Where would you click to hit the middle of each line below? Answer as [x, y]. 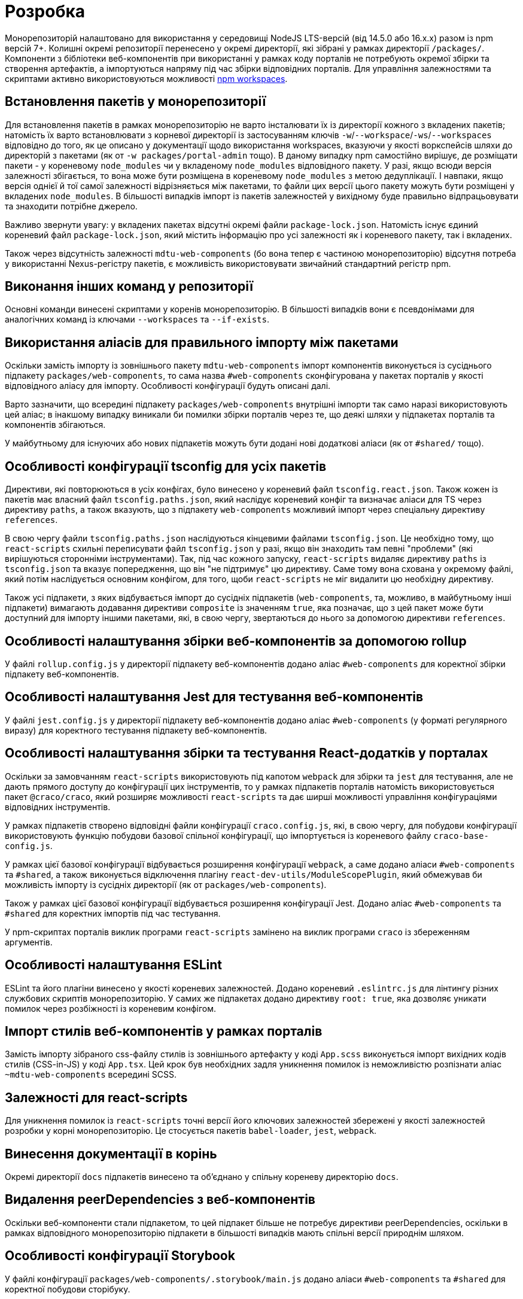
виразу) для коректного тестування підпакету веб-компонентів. [136, 730]
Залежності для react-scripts [96, 1097]
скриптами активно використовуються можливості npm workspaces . [146, 78]
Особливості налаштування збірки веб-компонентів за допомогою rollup [236, 641]
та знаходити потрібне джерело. [71, 206]
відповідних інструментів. [58, 807]
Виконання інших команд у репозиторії [129, 287]
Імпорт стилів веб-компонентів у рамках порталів [164, 1031]
